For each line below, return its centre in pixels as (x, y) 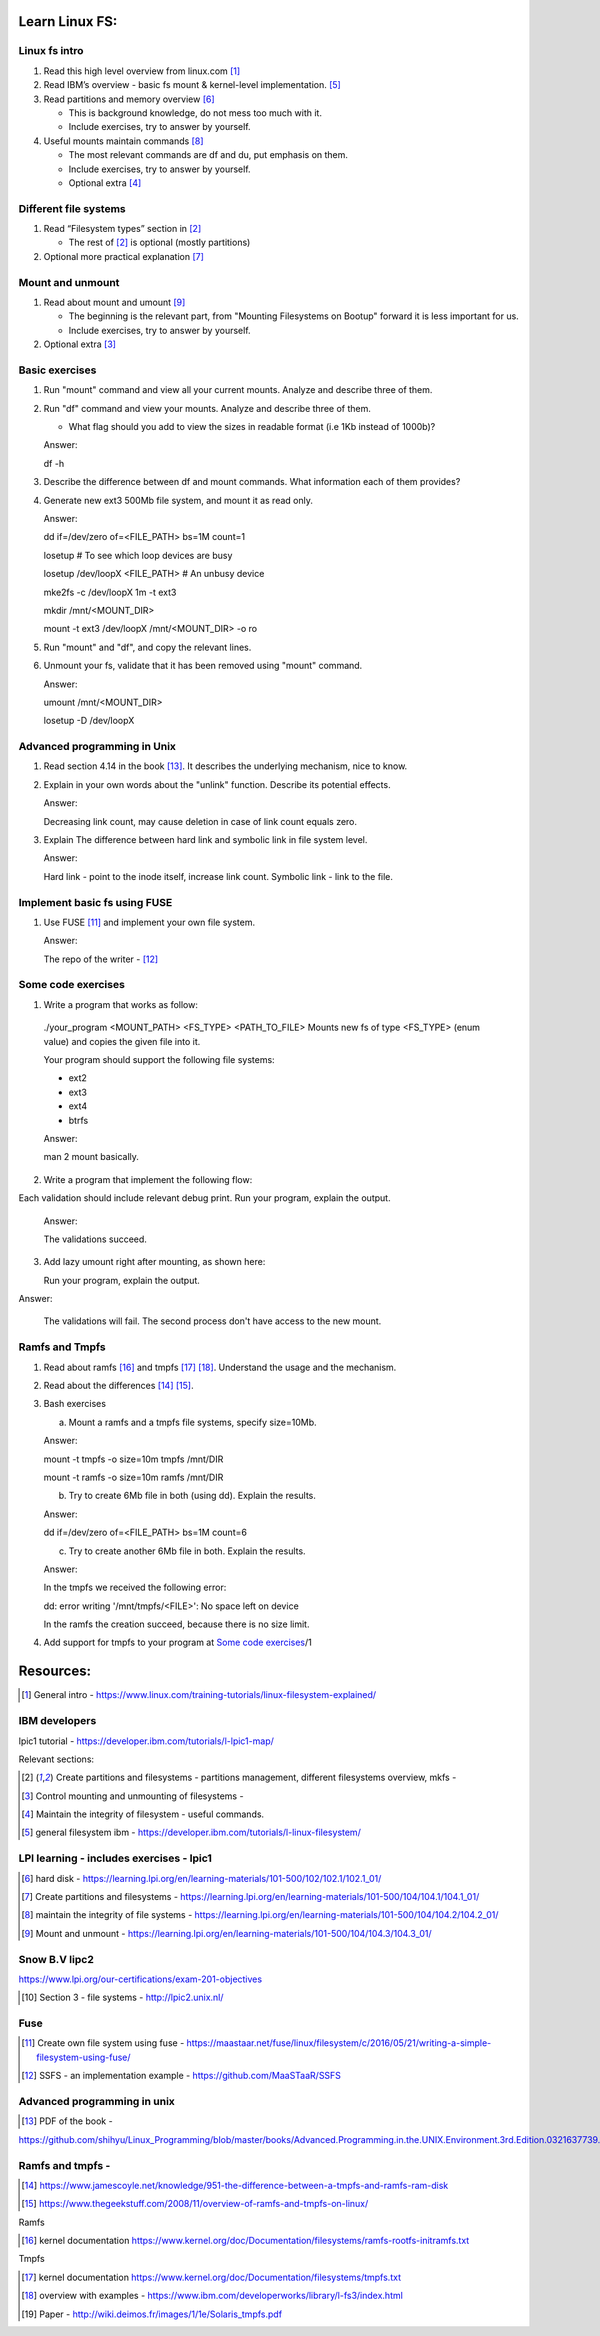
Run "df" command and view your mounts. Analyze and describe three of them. (207, 408)
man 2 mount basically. (91, 1157)
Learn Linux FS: (68, 21)
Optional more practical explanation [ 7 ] (124, 256)
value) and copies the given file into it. (122, 1041)
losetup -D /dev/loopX (89, 721)
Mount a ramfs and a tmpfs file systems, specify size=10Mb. (192, 1422)
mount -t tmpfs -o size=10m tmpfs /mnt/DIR (133, 1459)
